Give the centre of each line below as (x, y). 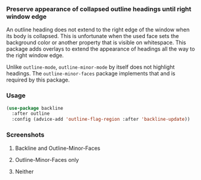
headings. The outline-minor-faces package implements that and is (91, 74)
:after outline (31, 114)
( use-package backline (35, 108)
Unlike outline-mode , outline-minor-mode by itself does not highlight (91, 67)
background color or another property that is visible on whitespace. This (96, 43)
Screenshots (25, 135)
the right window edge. (35, 56)
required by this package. (38, 80)
